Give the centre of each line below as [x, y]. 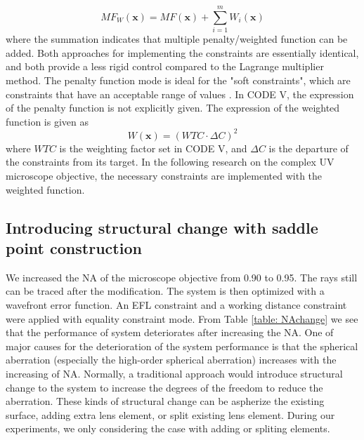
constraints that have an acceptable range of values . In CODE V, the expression [180, 94]
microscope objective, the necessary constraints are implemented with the [164, 175]
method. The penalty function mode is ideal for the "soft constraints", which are [178, 80]
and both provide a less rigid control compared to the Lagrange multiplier [165, 66]
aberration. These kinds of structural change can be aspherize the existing [165, 401]
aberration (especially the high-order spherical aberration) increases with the [171, 360]
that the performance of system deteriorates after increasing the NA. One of [170, 332]
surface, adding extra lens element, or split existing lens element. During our [170, 414]
